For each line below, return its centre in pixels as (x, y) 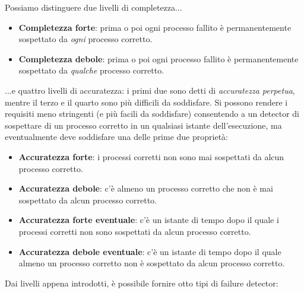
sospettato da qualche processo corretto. (91, 70)
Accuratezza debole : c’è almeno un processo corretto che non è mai (146, 188)
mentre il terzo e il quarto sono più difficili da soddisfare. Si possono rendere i (146, 102)
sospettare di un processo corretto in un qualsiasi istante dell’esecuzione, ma (143, 125)
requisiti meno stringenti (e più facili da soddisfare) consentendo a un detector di (152, 114)
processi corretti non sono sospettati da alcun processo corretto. (135, 231)
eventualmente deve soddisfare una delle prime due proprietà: (116, 137)
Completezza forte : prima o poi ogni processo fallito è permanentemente (155, 27)
